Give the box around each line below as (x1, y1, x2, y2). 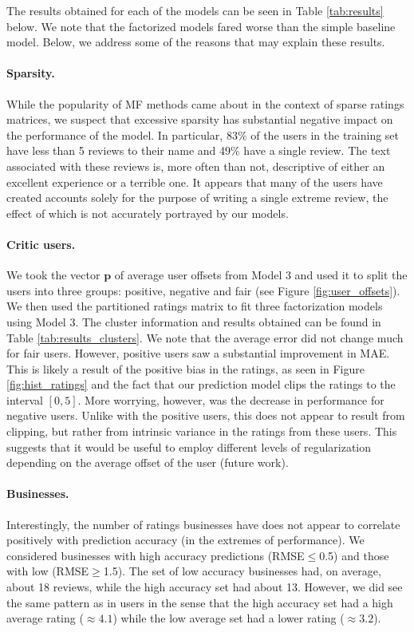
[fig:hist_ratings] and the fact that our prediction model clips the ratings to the (6, 376, 396, 393)
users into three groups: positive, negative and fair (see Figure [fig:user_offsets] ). (6, 282, 400, 298)
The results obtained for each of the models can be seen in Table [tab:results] (6, 2, 384, 18)
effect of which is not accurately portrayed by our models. (6, 204, 289, 221)
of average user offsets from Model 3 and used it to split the (114, 267, 408, 283)
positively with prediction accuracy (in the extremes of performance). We (6, 531, 365, 548)
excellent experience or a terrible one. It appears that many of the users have (6, 173, 383, 190)
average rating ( (6, 610, 84, 626)
